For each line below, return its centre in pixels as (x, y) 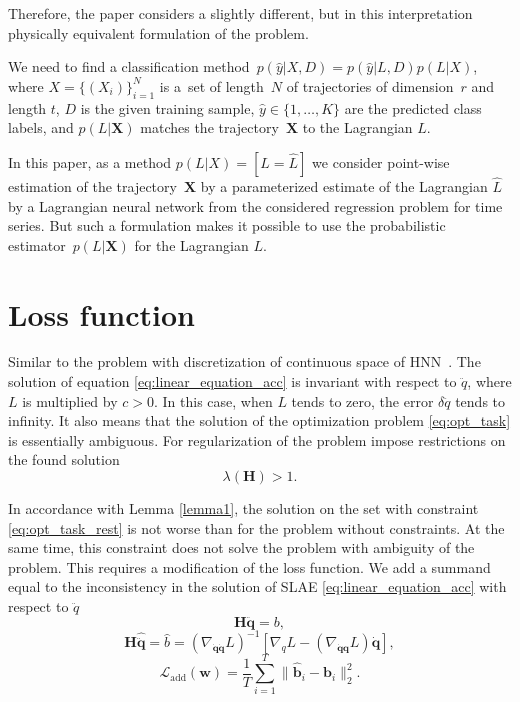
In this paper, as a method (90, 161)
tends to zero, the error (362, 400)
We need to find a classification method (129, 66)
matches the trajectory (209, 127)
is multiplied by (70, 400)
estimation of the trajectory (92, 185)
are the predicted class (413, 107)
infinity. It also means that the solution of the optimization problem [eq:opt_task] (259, 420)
